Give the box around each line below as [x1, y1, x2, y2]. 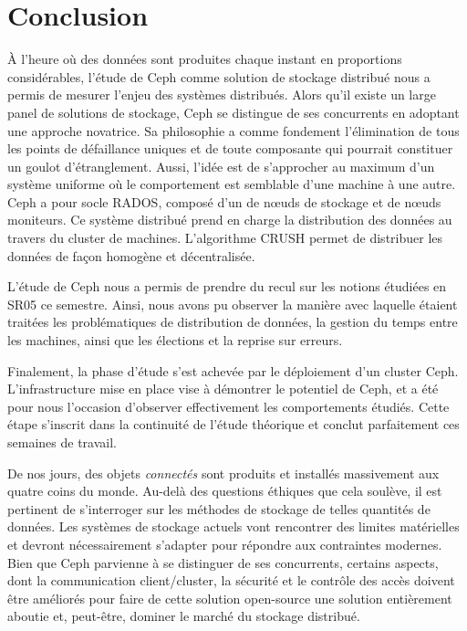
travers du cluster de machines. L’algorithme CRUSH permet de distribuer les [7, 228, 443, 247]
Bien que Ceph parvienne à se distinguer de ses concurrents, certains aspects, [7, 552, 439, 572]
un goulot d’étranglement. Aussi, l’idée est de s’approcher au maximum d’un [7, 156, 435, 175]
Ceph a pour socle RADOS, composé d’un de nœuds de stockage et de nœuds [7, 192, 441, 211]
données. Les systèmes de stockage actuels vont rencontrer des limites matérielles [7, 517, 460, 536]
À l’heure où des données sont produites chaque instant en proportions [7, 49, 402, 68]
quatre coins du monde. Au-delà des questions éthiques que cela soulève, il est [7, 481, 442, 500]
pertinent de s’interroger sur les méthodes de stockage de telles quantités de [7, 499, 431, 518]
